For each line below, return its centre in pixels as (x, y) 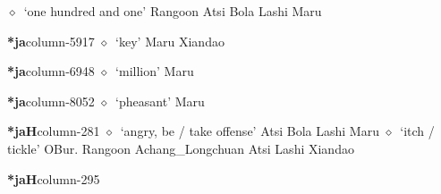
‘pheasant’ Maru (160, 101)
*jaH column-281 (54, 131)
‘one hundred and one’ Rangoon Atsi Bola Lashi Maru (173, 11)
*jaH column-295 (54, 178)
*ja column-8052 (51, 101)
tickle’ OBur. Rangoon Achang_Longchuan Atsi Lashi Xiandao (181, 148)
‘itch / (417, 131)
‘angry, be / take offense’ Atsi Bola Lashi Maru (250, 131)
